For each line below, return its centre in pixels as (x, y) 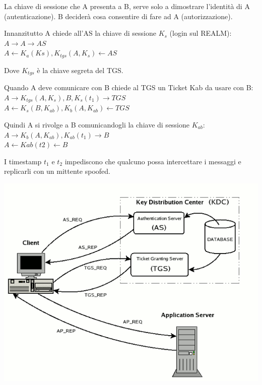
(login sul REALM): (201, 33)
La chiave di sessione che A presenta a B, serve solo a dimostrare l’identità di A (127, 6)
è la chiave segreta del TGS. (80, 70)
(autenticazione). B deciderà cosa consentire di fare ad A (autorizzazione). (118, 16)
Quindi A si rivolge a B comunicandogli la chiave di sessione (97, 124)
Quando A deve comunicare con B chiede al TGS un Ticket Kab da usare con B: (129, 87)
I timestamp (23, 161)
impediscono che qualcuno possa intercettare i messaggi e (153, 161)
